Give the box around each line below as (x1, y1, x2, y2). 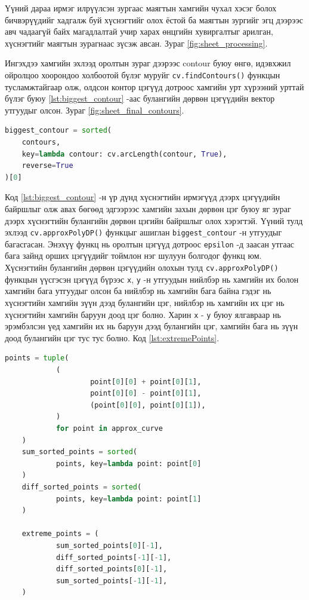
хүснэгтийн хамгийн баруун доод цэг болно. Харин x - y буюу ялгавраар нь (5, 308, 281, 320)
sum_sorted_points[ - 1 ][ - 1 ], (55, 576, 168, 585)
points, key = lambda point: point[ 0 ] (55, 459, 202, 468)
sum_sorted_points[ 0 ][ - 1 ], (55, 541, 163, 550)
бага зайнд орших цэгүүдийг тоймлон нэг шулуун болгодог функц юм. (5, 249, 262, 262)
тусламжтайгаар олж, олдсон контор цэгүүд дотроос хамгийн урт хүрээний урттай (5, 80, 304, 93)
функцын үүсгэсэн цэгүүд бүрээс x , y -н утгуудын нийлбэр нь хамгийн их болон (5, 273, 299, 285)
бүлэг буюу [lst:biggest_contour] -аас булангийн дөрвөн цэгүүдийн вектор (5, 92, 275, 105)
